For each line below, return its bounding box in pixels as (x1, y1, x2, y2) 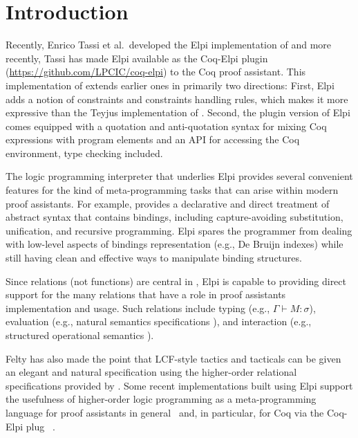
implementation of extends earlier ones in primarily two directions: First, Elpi (6, 77, 335, 92)
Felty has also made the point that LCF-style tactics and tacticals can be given (6, 351, 341, 365)
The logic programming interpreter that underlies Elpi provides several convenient (6, 169, 353, 183)
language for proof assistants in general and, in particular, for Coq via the (6, 405, 324, 419)
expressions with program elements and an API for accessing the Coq (6, 132, 300, 147)
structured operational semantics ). (6, 328, 154, 342)
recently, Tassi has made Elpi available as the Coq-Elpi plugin (6, 51, 268, 65)
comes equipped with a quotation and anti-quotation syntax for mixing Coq (6, 118, 327, 133)
